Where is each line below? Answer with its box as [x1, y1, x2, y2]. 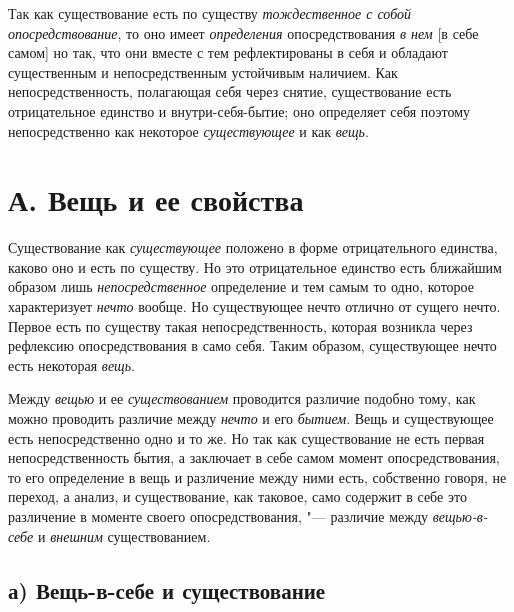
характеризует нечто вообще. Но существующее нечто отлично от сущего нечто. [8, 296, 501, 317]
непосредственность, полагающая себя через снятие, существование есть [8, 81, 452, 102]
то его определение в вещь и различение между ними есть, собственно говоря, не [8, 466, 507, 487]
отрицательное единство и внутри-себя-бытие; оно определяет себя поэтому [8, 100, 471, 121]
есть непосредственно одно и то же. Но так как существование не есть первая [8, 427, 485, 448]
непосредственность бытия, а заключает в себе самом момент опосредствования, [8, 447, 500, 468]
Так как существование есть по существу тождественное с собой [8, 3, 412, 23]
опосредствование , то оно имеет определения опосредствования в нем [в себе [8, 22, 479, 43]
